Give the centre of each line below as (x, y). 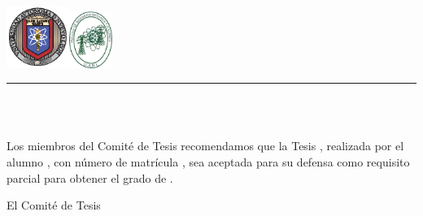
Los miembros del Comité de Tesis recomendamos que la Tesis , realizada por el (205, 146)
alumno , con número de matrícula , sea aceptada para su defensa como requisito (208, 161)
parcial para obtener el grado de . (90, 177)
